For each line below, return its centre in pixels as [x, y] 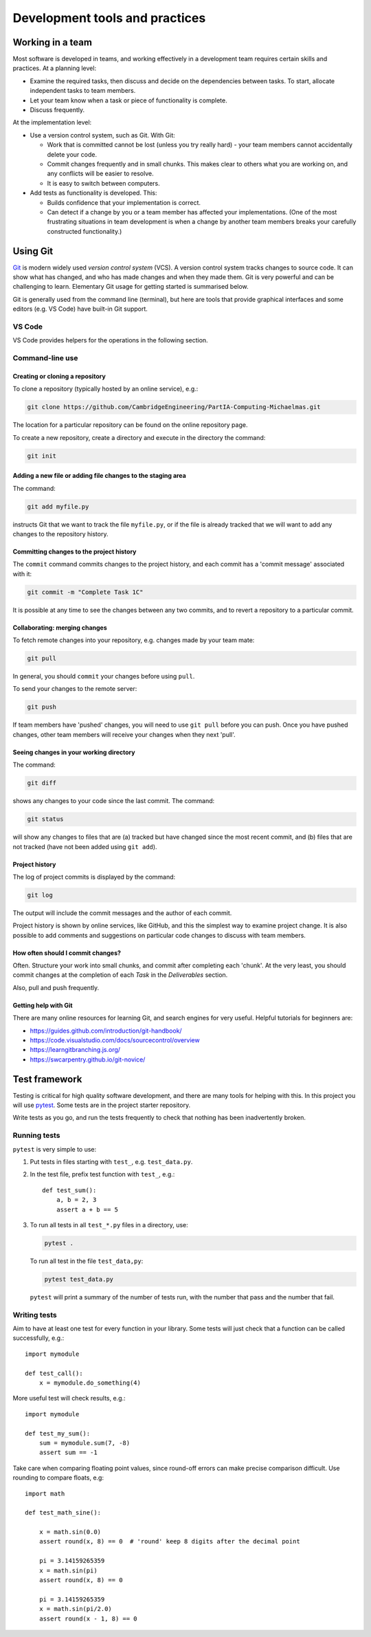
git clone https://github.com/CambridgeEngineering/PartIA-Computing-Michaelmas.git [174, 407]
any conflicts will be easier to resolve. [100, 174]
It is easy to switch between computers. [104, 183]
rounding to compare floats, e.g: [58, 1477]
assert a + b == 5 [87, 1209]
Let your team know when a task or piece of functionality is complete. [128, 100]
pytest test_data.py [79, 1279]
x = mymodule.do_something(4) [90, 1383]
